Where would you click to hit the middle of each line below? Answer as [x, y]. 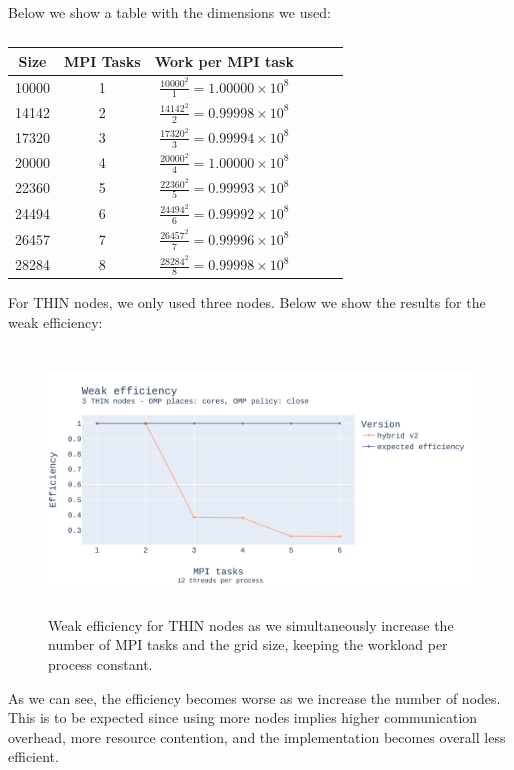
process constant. [100, 663]
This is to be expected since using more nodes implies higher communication [243, 717]
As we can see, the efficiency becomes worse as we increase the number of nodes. [254, 697]
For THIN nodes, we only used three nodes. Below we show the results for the [247, 302]
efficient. [33, 756]
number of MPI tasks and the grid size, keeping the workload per [248, 644]
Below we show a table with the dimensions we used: [169, 12]
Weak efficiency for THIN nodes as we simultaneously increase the [251, 624]
